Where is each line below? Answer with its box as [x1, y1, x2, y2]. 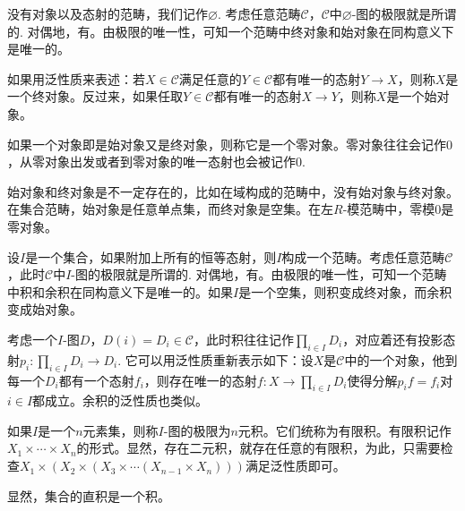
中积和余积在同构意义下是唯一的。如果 [7, 282, 233, 301]
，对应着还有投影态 [342, 329, 456, 348]
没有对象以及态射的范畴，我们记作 [7, 4, 208, 22]
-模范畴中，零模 [342, 200, 435, 218]
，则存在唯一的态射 [143, 370, 257, 389]
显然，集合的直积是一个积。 [7, 486, 170, 505]
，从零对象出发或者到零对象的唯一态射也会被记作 [7, 152, 296, 171]
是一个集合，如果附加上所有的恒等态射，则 [25, 247, 277, 266]
